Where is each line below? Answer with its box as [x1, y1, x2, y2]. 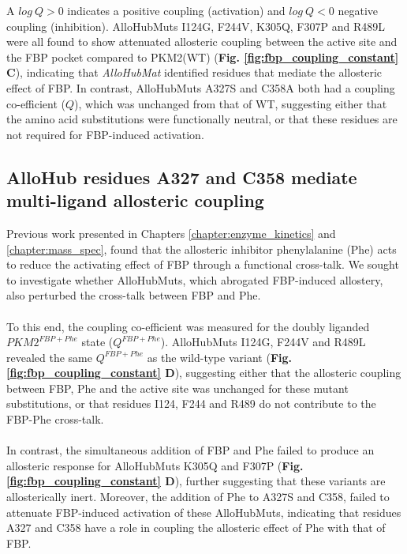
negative [338, 2, 379, 18]
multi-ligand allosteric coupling [6, 188, 264, 213]
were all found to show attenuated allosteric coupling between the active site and [6, 33, 398, 50]
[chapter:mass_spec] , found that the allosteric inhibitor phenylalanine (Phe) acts [6, 240, 397, 257]
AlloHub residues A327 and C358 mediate [6, 164, 357, 189]
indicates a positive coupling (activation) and [67, 2, 286, 18]
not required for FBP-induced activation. [6, 126, 204, 142]
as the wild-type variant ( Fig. [147, 349, 292, 365]
